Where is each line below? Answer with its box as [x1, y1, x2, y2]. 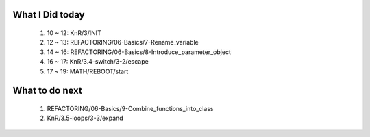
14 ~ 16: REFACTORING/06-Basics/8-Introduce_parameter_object [47, 48, 231, 56]
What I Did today [12, 9, 85, 21]
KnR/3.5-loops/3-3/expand [47, 114, 123, 123]
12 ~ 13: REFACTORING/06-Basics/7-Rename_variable [47, 38, 199, 47]
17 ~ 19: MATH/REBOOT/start [47, 67, 129, 75]
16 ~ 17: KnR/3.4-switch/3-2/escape [47, 58, 149, 66]
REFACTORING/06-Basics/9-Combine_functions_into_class [47, 104, 214, 112]
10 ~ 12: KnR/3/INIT [47, 29, 102, 37]
